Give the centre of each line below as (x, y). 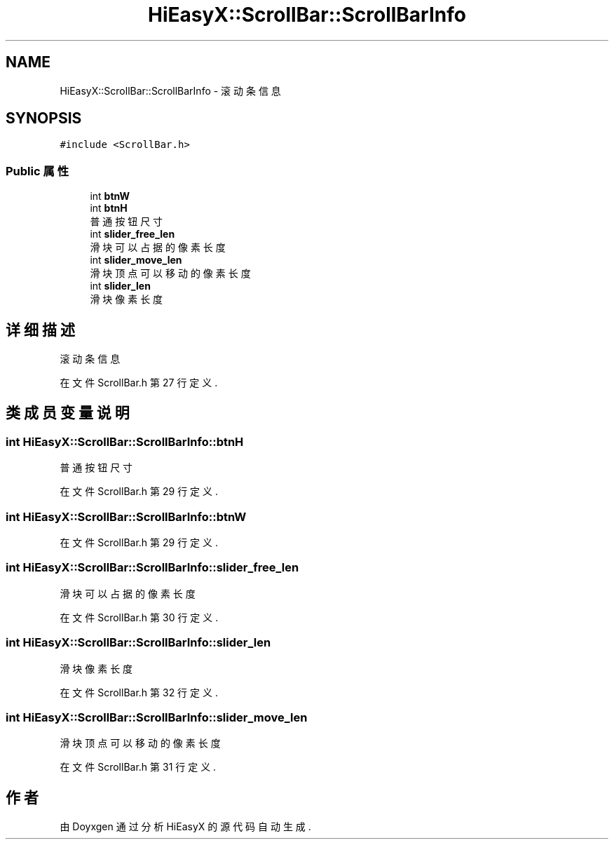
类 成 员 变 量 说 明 (68, 413)
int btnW (110, 196)
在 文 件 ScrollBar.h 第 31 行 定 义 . (138, 767)
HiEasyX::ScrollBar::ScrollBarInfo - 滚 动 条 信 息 (170, 90)
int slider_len (120, 286)
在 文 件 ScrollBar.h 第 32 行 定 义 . (139, 692)
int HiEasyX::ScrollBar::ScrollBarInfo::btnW (126, 516)
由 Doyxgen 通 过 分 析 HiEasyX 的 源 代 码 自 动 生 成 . (185, 827)
